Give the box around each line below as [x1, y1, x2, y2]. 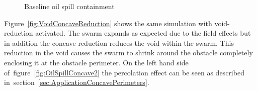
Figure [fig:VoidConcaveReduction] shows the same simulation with [4, 18, 212, 28]
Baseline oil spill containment [24, 1, 115, 11]
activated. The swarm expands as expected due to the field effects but [35, 28, 251, 38]
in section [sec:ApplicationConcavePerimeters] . [4, 77, 149, 87]
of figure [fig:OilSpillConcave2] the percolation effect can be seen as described [4, 67, 244, 77]
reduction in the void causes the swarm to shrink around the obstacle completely [4, 47, 253, 58]
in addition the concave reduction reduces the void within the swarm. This [4, 37, 234, 48]
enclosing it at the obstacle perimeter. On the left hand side [4, 57, 189, 67]
